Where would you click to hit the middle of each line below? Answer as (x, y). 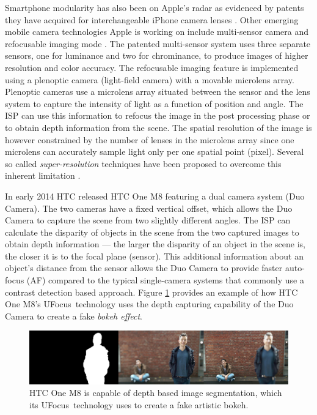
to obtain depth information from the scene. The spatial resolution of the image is (158, 127)
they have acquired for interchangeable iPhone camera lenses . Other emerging (152, 19)
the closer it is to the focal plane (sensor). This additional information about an (154, 256)
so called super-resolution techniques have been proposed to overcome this (143, 163)
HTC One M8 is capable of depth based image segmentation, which (156, 393)
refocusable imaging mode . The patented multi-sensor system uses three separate (158, 43)
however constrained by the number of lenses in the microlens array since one (150, 139)
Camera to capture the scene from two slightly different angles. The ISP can (148, 220)
